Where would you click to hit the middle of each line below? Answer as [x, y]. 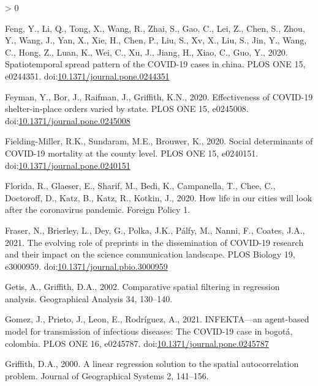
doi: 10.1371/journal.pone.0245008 [68, 120]
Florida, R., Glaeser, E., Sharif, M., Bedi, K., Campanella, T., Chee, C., [140, 186]
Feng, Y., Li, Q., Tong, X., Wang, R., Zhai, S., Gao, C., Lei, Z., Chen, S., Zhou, [155, 28]
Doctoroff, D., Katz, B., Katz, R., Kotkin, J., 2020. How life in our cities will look [159, 197]
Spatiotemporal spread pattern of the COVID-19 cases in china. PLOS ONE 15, [155, 64]
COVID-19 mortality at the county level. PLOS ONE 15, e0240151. [132, 153]
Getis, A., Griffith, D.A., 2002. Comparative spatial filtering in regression [142, 287]
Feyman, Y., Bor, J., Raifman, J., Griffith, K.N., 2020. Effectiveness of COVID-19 [159, 96]
